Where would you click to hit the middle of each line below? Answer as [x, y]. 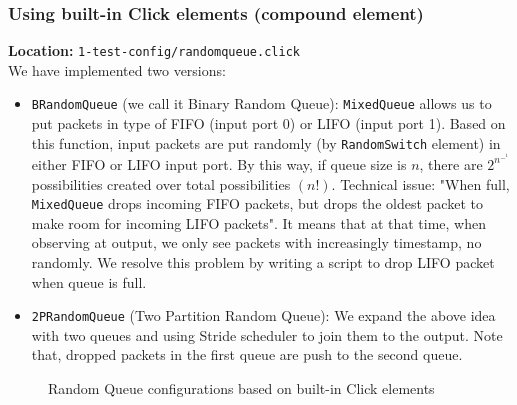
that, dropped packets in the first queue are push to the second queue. [247, 354]
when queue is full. [89, 281]
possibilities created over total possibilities [161, 183]
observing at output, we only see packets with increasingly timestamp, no [256, 242]
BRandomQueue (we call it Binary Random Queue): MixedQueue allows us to [261, 103]
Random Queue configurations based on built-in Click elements [241, 388]
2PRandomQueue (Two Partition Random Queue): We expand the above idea [263, 315]
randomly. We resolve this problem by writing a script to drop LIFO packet [263, 261]
